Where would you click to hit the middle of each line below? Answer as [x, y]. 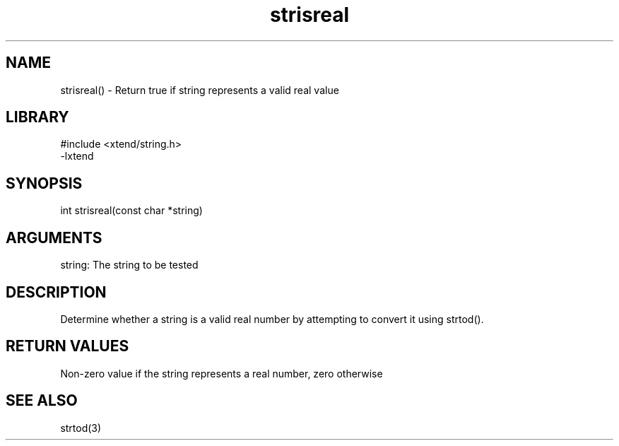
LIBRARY [37, 117]
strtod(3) [81, 428]
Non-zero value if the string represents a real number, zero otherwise [222, 373]
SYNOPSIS [44, 183]
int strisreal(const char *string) [131, 211]
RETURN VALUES [67, 346]
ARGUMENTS [54, 237]
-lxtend [77, 156]
